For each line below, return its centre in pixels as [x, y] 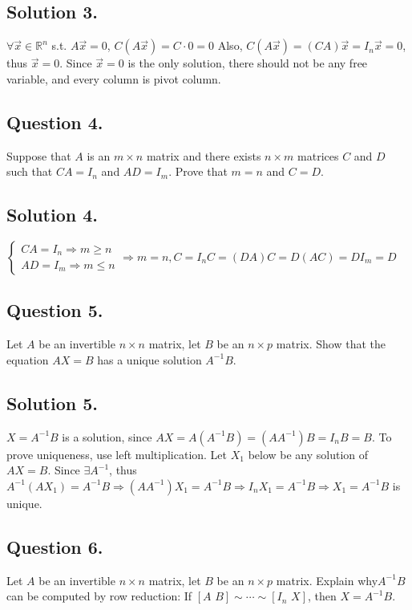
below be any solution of [308, 454]
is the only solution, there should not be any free [248, 63]
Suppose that [39, 155]
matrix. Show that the [331, 344]
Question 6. [55, 546]
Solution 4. [53, 215]
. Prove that [198, 171]
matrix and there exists [204, 155]
